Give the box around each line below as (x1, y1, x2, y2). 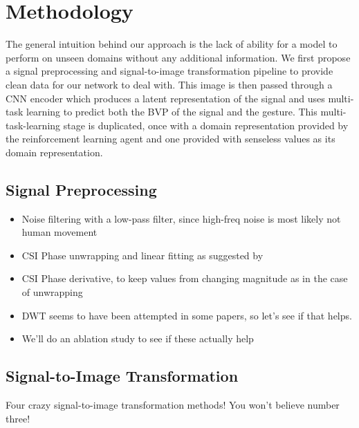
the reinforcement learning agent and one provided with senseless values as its (6, 131, 335, 146)
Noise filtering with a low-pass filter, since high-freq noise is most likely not (21, 211, 341, 225)
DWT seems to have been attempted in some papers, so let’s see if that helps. (21, 308, 352, 322)
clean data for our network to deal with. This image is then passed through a (6, 77, 333, 91)
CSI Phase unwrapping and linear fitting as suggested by (21, 248, 264, 262)
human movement (21, 225, 98, 239)
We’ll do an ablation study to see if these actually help (21, 331, 254, 346)
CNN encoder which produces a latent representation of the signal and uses (6, 91, 325, 105)
